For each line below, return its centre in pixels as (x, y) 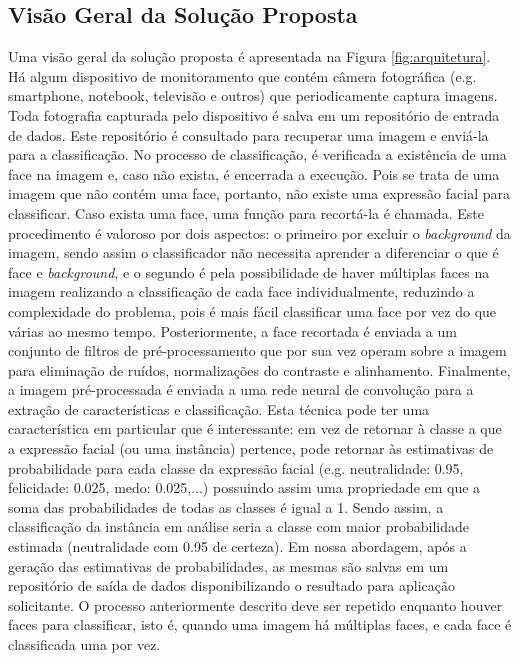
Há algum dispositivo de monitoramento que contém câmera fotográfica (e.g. (242, 75)
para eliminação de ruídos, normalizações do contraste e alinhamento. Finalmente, (259, 369)
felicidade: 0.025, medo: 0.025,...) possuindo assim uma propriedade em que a (244, 487)
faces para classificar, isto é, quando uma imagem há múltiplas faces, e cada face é (260, 624)
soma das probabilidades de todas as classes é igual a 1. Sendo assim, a (226, 506)
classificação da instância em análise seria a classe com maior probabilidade (239, 526)
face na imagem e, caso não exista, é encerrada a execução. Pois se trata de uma (254, 173)
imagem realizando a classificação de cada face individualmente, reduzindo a (241, 291)
